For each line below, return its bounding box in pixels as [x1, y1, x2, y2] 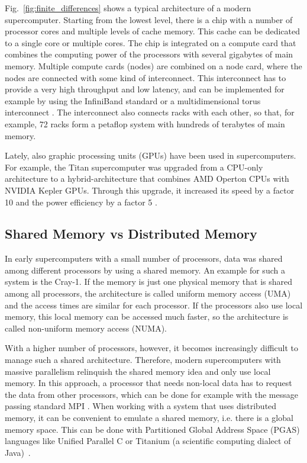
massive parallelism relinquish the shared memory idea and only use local [5, 365, 271, 377]
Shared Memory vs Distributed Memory [5, 224, 257, 243]
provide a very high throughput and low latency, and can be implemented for [5, 83, 285, 95]
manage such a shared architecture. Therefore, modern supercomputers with [5, 353, 281, 366]
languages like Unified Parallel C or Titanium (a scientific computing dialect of [5, 435, 291, 447]
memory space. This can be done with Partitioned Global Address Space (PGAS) [5, 423, 300, 435]
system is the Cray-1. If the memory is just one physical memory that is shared [5, 275, 293, 288]
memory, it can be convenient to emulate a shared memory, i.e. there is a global [5, 411, 293, 424]
